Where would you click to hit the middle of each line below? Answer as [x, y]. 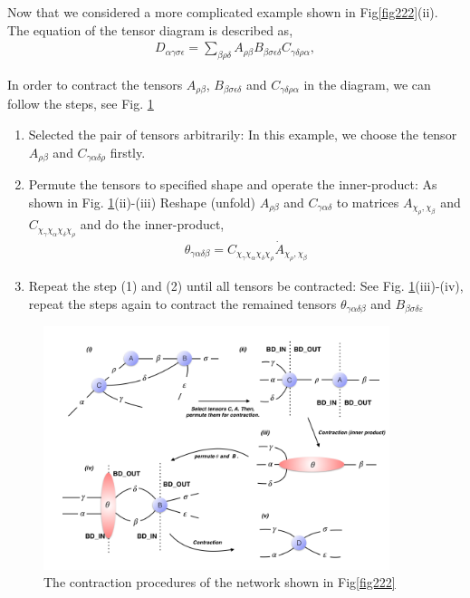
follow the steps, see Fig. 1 [81, 104]
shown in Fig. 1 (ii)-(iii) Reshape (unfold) [142, 202]
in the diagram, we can [367, 85]
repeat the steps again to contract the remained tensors [182, 303]
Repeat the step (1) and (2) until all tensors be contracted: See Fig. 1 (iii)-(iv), [246, 286]
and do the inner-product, [152, 224]
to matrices [368, 202]
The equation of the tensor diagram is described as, [150, 29]
